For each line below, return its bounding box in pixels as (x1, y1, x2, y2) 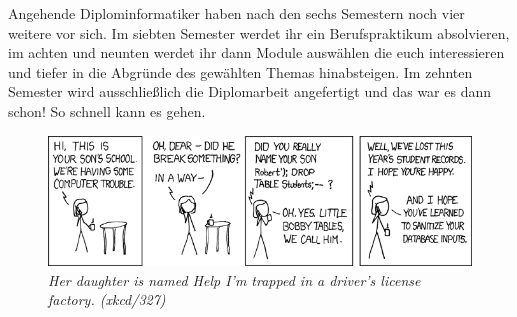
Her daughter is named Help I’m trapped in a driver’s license (48, 269, 421, 290)
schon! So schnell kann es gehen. (8, 100, 206, 121)
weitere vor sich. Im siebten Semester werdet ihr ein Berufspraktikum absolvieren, (8, 22, 510, 43)
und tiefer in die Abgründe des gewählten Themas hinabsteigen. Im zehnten (8, 61, 473, 82)
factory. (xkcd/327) (48, 289, 166, 310)
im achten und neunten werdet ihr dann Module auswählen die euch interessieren (8, 42, 505, 63)
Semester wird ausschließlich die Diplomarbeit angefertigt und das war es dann (8, 81, 491, 102)
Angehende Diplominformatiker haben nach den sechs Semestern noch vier (8, 3, 465, 23)
